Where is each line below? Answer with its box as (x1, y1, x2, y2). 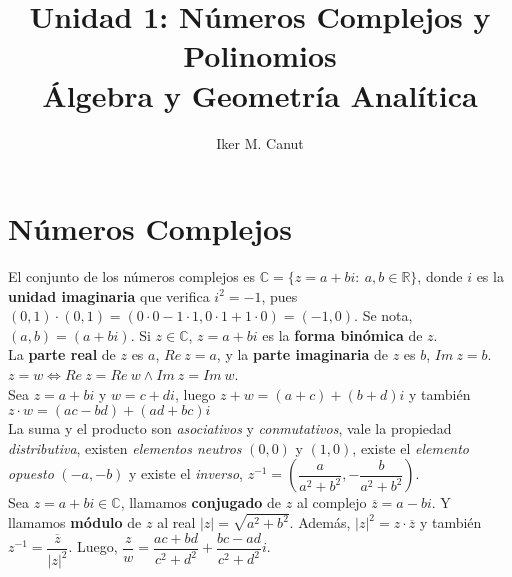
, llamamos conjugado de (120, 492, 282, 513)
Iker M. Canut (216, 132, 304, 153)
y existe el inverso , (129, 463, 243, 484)
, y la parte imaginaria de (216, 344, 389, 365)
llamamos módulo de (8, 512, 142, 533)
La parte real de (8, 344, 116, 365)
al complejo (296, 492, 367, 513)
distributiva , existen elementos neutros (8, 437, 242, 458)
